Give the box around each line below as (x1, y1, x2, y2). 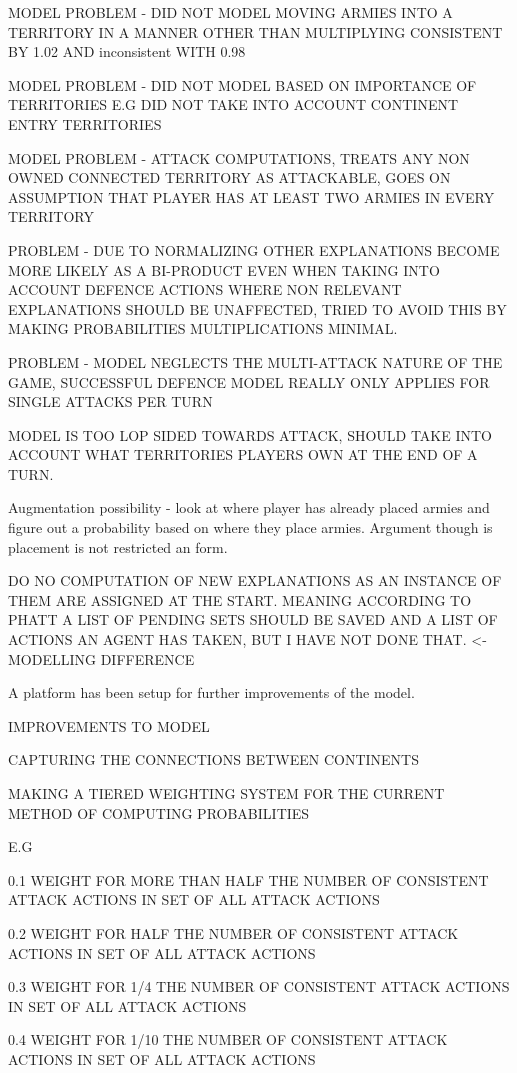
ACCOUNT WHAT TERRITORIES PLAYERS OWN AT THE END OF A (8, 444, 478, 465)
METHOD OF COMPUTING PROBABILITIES (8, 802, 310, 823)
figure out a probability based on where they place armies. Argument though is (8, 517, 493, 538)
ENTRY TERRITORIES (8, 113, 162, 134)
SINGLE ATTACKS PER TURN (8, 391, 213, 412)
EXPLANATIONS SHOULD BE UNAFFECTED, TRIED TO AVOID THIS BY (8, 298, 507, 319)
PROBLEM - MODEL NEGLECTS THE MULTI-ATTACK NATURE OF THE (8, 351, 503, 372)
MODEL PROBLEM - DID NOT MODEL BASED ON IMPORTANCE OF (8, 74, 477, 95)
